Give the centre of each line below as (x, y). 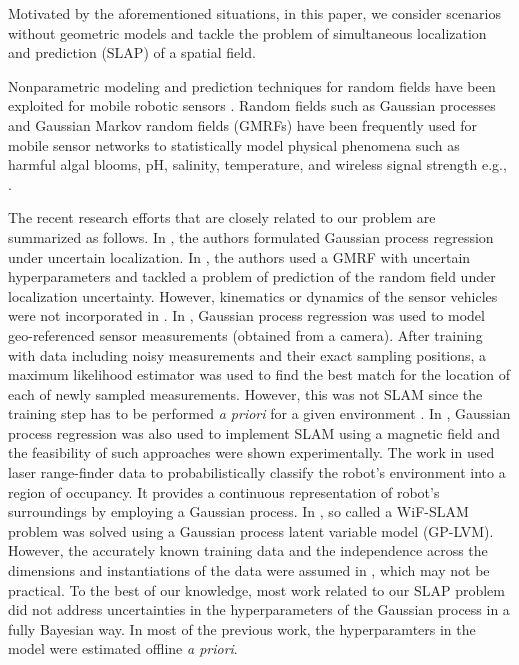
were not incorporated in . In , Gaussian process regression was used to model (246, 315)
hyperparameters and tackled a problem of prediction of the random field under (252, 276)
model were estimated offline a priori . (123, 648)
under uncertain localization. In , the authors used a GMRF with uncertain (239, 256)
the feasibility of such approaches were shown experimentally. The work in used (251, 452)
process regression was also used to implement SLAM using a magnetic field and (254, 432)
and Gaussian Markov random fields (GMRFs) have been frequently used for (243, 124)
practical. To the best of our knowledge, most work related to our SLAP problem (256, 589)
